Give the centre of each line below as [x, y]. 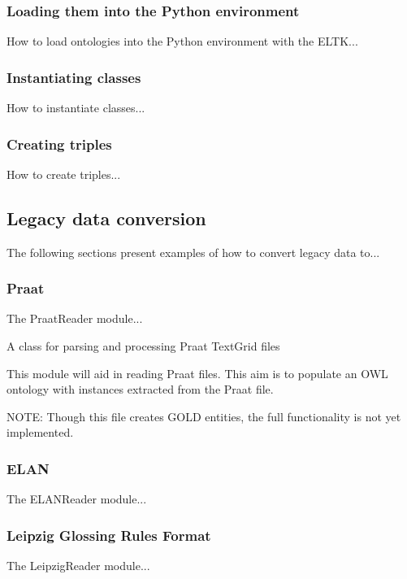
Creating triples [59, 144]
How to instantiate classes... [76, 108]
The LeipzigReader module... [78, 566]
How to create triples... [64, 174]
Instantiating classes [74, 77]
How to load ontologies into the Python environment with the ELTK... [182, 41]
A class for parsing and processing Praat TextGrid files [143, 346]
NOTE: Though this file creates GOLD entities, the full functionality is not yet [204, 416]
